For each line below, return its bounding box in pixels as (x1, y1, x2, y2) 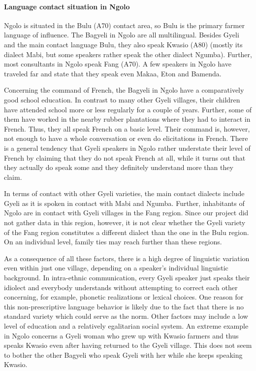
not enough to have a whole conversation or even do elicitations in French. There (4, 133, 248, 143)
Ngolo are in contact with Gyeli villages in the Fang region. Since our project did (4, 207, 249, 218)
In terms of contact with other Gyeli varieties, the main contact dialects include (4, 188, 245, 199)
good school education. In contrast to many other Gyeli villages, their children (4, 94, 240, 104)
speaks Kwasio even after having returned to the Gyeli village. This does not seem (4, 340, 252, 350)
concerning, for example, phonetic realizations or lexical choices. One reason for (4, 292, 244, 302)
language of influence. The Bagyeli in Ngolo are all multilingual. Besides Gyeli (4, 30, 239, 40)
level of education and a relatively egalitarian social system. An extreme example (4, 321, 249, 331)
